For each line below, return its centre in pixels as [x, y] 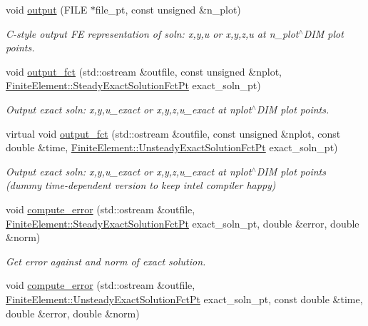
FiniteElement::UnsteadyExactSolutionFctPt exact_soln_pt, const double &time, [184, 299]
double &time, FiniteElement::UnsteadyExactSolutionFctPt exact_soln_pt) [172, 147]
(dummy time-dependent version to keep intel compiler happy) [141, 185]
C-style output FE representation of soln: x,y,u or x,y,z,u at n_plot [152, 33]
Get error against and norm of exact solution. [106, 261]
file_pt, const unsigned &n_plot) [168, 9]
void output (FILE [47, 9]
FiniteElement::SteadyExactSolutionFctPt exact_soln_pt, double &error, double [183, 223]
